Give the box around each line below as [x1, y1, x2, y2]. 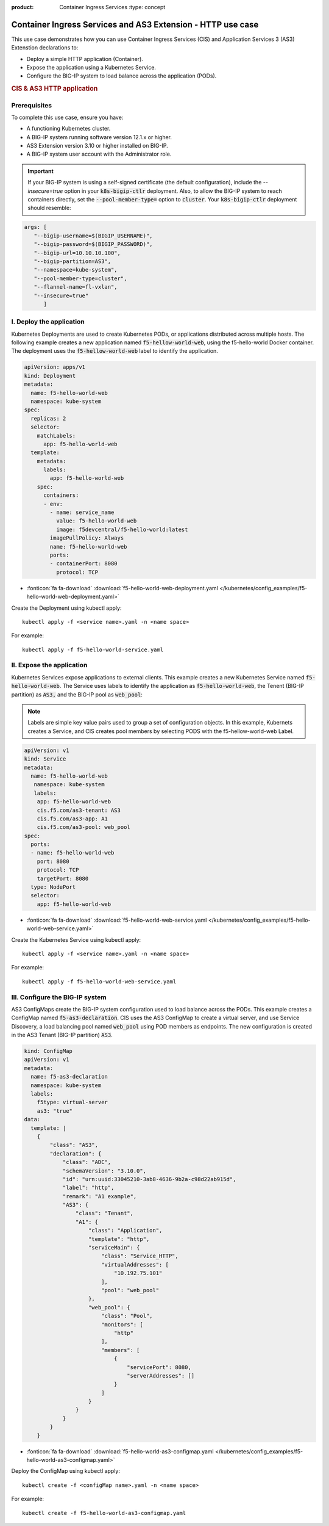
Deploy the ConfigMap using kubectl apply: [11, 1467, 121, 1475]
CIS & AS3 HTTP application [11, 84, 98, 93]
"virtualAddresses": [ [101, 1261, 169, 1268]
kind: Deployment [24, 372, 76, 379]
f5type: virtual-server [37, 1099, 108, 1106]
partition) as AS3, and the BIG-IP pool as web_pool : [11, 690, 143, 698]
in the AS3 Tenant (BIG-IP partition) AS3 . [11, 1032, 113, 1039]
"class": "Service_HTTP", [101, 1253, 179, 1260]
